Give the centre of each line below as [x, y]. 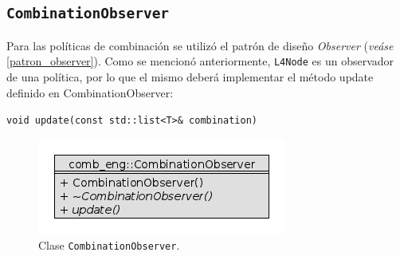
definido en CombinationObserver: [90, 92]
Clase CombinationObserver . [109, 245]
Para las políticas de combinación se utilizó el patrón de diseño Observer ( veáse [200, 45]
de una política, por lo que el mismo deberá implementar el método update [190, 77]
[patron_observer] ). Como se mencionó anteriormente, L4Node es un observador [200, 61]
